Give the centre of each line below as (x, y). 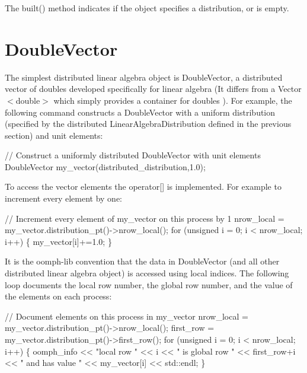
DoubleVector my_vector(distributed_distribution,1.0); (105, 166)
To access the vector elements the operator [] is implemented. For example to (143, 186)
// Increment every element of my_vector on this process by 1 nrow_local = (145, 218)
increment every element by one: (63, 198)
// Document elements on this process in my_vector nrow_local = (127, 316)
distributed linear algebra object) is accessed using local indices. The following (147, 273)
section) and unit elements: (54, 135)
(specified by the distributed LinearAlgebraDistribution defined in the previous (148, 124)
